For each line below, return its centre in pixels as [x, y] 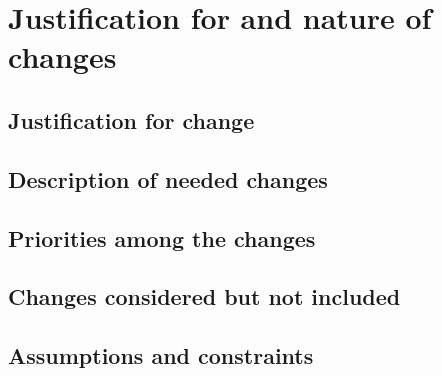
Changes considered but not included [204, 296]
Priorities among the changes [162, 237]
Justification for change [131, 119]
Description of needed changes [168, 178]
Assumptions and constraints [161, 355]
